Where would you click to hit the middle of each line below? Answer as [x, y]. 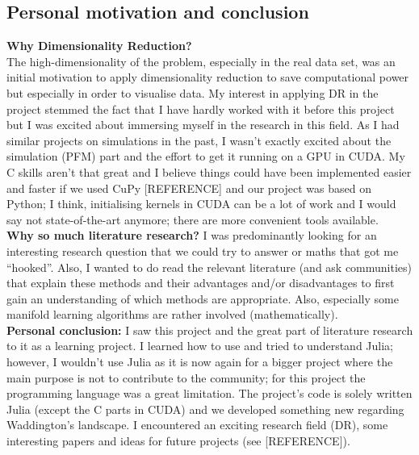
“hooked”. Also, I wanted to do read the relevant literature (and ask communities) [209, 267]
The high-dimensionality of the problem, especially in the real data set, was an [201, 61]
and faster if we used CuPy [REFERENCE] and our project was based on [189, 188]
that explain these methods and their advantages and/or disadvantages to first [201, 283]
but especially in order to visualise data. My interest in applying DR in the [193, 92]
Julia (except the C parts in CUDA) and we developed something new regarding [205, 409]
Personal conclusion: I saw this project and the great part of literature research [210, 330]
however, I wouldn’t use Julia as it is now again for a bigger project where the [200, 362]
